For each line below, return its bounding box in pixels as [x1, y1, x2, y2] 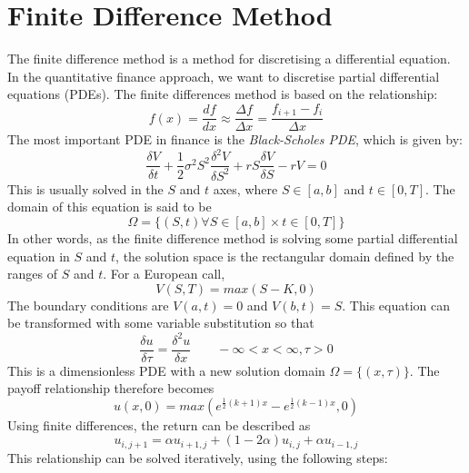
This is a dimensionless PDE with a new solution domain [7, 360, 325, 379]
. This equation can [342, 295, 450, 314]
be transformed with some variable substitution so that [7, 313, 314, 332]
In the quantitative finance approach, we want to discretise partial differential [7, 66, 440, 85]
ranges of [7, 264, 57, 283]
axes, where [213, 179, 278, 198]
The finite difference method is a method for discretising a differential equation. [7, 49, 451, 68]
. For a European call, [103, 264, 225, 283]
